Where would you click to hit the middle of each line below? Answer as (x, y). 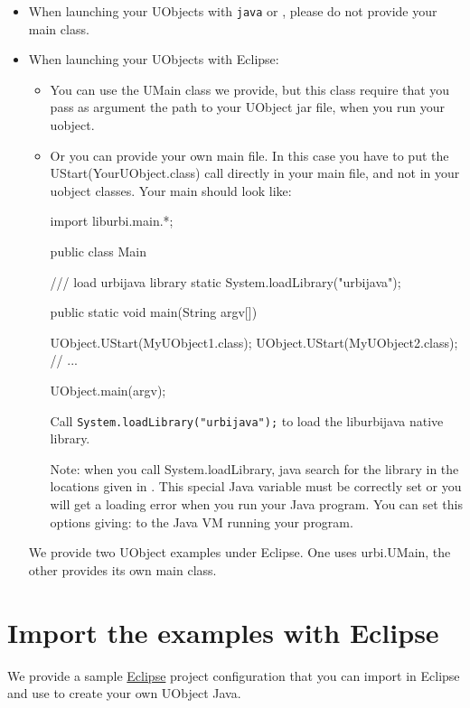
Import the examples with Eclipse (223, 632)
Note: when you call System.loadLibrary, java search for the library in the (254, 468)
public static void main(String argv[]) (154, 312)
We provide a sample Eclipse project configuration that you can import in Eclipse (234, 675)
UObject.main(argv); (108, 390)
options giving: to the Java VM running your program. (202, 522)
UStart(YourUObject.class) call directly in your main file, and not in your (255, 173)
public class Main (98, 251)
